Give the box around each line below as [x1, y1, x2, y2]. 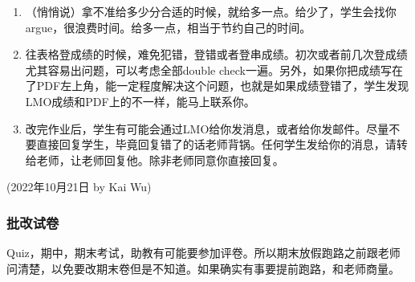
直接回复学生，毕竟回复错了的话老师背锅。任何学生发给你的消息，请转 [36, 136, 408, 153]
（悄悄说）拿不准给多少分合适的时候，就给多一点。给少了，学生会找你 [25, 3, 397, 19]
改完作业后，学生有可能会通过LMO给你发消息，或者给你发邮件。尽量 [25, 120, 389, 137]
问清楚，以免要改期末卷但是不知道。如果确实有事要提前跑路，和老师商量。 [6, 260, 400, 276]
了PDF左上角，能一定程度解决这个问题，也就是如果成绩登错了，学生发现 [25, 77, 409, 94]
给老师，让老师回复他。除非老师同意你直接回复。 [25, 151, 284, 168]
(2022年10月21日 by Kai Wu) [6, 178, 152, 195]
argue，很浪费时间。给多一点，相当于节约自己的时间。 [25, 18, 311, 35]
